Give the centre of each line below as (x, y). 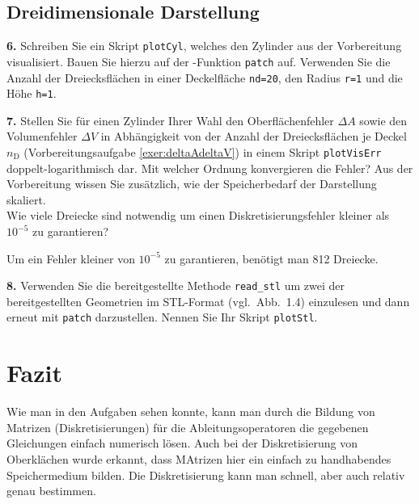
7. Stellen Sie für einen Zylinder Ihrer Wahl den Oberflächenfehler (170, 120)
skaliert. (26, 199)
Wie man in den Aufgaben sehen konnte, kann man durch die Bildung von (191, 412)
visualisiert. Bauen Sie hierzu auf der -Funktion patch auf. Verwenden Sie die (199, 61)
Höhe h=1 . (32, 93)
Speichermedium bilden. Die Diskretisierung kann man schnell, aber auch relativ (206, 475)
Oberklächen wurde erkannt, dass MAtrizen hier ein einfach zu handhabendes (199, 459)
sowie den (383, 120)
